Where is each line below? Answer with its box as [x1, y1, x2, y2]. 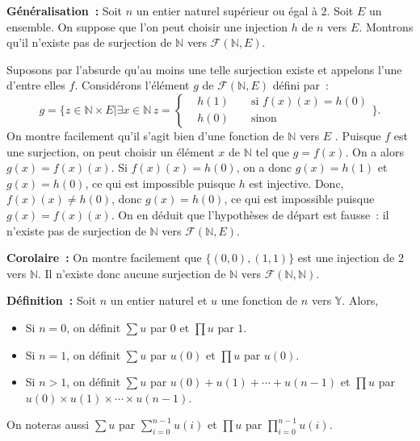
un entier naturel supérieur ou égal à [136, 2, 317, 19]
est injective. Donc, [249, 174, 344, 191]
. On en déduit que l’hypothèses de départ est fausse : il [111, 206, 389, 223]
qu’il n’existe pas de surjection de [6, 34, 172, 51]
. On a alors [345, 143, 404, 160]
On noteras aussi [6, 416, 90, 433]
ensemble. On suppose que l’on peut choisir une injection [6, 18, 288, 35]
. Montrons [359, 18, 414, 35]
